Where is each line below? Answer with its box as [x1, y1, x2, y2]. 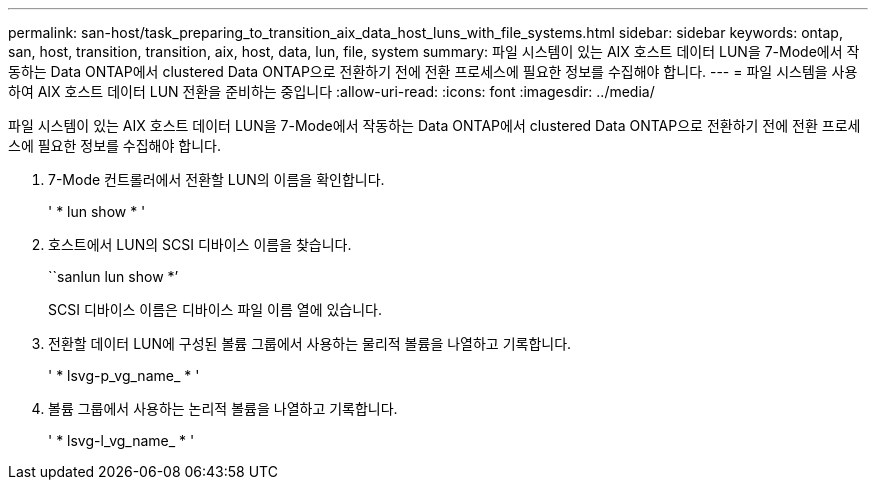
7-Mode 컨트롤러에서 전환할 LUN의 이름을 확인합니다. [48, 171, 385, 188]
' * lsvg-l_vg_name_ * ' [48, 432, 195, 449]
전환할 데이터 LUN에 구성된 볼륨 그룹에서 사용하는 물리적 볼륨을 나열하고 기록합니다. [48, 335, 572, 352]
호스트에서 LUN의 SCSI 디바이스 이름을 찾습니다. [48, 236, 352, 253]
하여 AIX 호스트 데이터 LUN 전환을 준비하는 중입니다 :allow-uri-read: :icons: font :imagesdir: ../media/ [8, 83, 655, 100]
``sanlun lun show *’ [48, 268, 179, 285]
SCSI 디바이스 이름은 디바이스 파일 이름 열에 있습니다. [48, 301, 383, 318]
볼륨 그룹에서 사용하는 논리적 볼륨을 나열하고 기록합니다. [48, 400, 398, 417]
